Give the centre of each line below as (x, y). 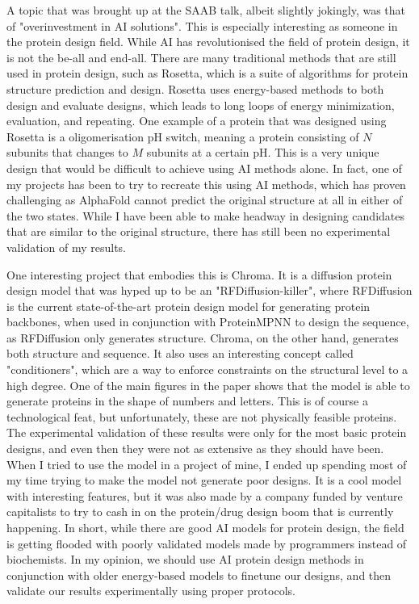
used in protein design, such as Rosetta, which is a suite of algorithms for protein (207, 73)
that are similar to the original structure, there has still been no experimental (199, 231)
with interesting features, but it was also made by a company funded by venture (205, 495)
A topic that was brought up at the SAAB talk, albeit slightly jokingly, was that (206, 10)
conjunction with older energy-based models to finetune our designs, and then (199, 575)
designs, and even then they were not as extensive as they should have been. (195, 449)
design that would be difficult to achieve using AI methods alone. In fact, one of (204, 168)
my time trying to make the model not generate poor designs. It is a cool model (204, 480)
